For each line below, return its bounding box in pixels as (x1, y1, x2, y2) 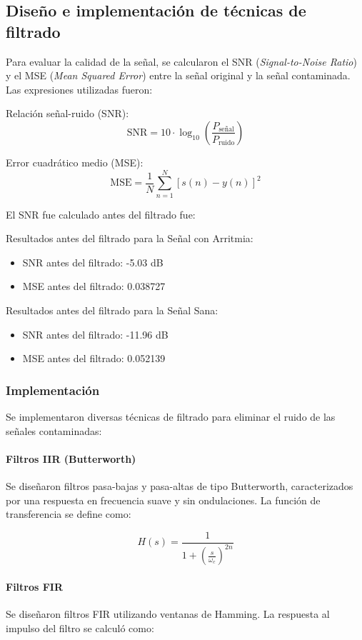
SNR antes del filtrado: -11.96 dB (22, 326, 169, 341)
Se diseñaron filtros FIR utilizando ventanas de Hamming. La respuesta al (6, 606, 330, 621)
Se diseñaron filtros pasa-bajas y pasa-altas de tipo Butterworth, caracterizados (6, 479, 353, 494)
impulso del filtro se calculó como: (6, 620, 154, 635)
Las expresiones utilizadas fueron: (6, 81, 153, 96)
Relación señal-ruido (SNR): (6, 106, 129, 121)
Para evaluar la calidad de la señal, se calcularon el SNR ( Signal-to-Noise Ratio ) (6, 54, 357, 69)
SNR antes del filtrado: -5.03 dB (22, 254, 164, 269)
